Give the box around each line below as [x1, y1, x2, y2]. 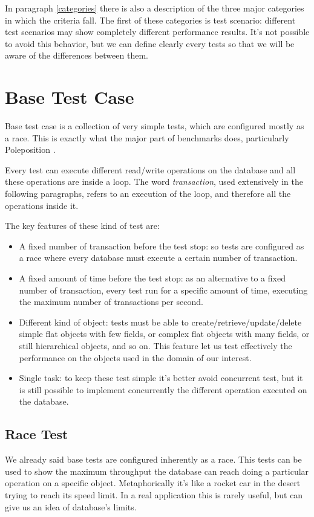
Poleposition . [5, 143, 56, 156]
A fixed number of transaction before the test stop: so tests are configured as [19, 239, 304, 252]
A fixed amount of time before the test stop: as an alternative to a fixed [19, 272, 286, 284]
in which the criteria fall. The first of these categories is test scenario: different [5, 13, 296, 26]
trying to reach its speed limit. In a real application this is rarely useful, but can [5, 488, 303, 501]
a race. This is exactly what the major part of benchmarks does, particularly [5, 131, 289, 144]
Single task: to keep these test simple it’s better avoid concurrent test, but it [19, 371, 303, 384]
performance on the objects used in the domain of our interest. [19, 351, 252, 364]
